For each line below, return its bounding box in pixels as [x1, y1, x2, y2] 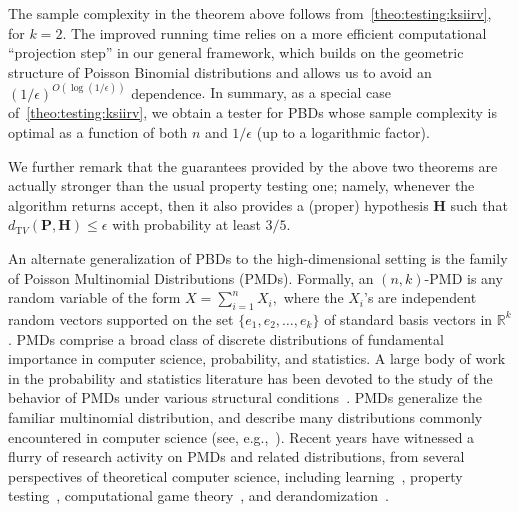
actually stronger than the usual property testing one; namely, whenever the [8, 175, 475, 196]
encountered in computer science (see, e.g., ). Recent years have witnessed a [8, 426, 475, 447]
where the [283, 287, 344, 308]
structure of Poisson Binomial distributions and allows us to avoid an [8, 61, 432, 82]
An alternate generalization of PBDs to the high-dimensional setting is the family [8, 247, 508, 268]
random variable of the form [8, 287, 181, 308]
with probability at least [112, 214, 261, 235]
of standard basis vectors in [324, 308, 493, 329]
